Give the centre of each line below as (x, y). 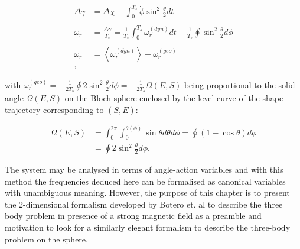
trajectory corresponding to (54, 109)
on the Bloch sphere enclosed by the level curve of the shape (174, 98)
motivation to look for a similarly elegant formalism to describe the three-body (148, 227)
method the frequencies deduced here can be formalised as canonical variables (145, 181)
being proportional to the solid (239, 84)
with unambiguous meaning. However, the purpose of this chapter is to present (147, 193)
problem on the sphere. (46, 239)
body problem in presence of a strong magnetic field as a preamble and (133, 216)
